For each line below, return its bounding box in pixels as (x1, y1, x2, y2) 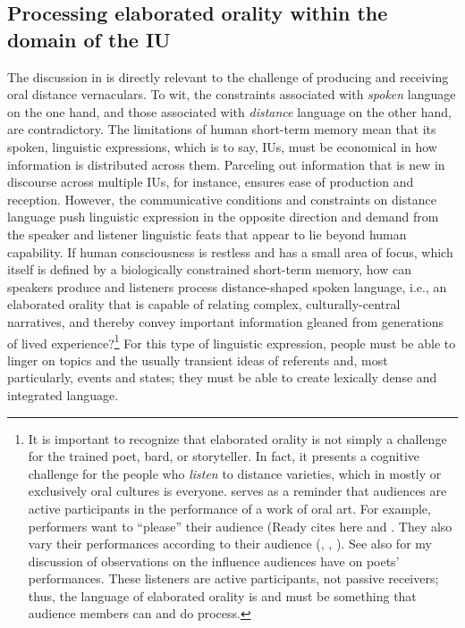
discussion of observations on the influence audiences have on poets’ (28, 551, 400, 570)
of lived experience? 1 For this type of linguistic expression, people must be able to (7, 331, 456, 352)
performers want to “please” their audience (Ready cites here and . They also (28, 516, 452, 535)
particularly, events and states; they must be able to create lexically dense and (7, 368, 437, 387)
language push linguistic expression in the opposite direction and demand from (7, 207, 439, 226)
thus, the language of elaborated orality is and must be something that (28, 586, 417, 605)
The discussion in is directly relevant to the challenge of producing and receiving (7, 67, 449, 86)
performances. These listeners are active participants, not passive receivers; (28, 569, 439, 588)
